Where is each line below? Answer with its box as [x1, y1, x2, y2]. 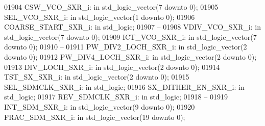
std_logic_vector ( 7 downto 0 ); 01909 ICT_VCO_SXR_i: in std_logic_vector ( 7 [4, 31, 257, 42]
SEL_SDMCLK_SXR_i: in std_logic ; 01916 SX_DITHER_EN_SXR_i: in [4, 81, 245, 92]
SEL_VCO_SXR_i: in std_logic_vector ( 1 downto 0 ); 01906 [4, 11, 195, 22]
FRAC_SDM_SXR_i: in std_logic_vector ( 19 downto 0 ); [4, 111, 185, 122]
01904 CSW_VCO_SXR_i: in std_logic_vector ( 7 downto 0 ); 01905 [4, 2, 219, 12]
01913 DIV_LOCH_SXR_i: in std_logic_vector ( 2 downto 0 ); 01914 [4, 61, 220, 72]
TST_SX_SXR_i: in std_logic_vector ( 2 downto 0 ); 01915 [4, 71, 189, 82]
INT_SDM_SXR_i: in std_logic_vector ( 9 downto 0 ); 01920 [4, 101, 195, 112]
